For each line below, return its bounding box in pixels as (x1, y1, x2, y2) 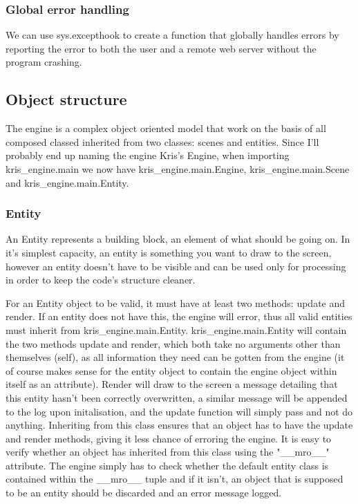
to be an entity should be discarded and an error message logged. (6, 485, 282, 500)
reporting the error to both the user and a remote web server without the (6, 41, 317, 55)
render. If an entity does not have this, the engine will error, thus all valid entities (6, 309, 352, 324)
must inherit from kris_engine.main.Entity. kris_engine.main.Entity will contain (6, 322, 347, 337)
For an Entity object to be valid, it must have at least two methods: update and (6, 295, 346, 310)
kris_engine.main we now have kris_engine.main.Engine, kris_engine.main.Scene (6, 161, 350, 176)
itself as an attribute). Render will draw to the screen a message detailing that (6, 377, 338, 391)
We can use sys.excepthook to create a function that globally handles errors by (6, 28, 339, 42)
